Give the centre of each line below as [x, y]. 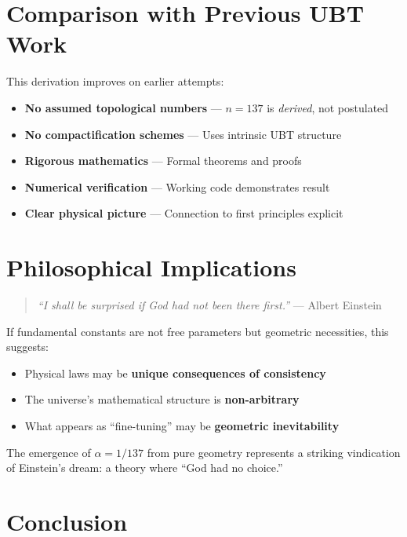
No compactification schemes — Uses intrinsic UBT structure [183, 134]
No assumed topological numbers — [123, 107]
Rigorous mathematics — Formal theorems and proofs [163, 161]
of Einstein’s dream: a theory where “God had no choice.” [145, 468]
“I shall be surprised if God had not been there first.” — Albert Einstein [209, 305]
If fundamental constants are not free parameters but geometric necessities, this [198, 331]
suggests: [27, 347]
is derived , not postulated [328, 107]
